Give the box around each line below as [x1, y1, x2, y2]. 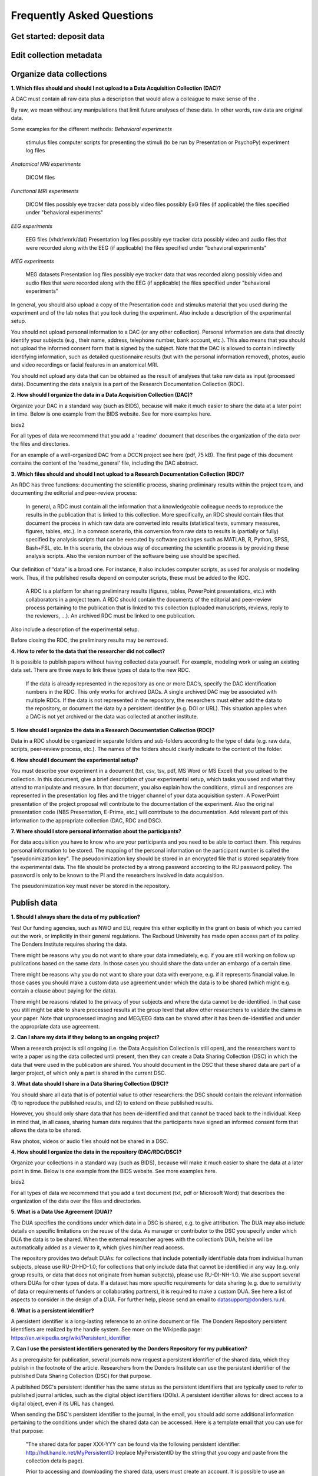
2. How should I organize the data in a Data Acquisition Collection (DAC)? [11, 391, 193, 399]
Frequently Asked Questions [11, 9, 154, 22]
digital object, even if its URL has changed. [11, 1400, 115, 1407]
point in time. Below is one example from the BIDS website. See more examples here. [11, 1167, 217, 1174]
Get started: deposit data [11, 31, 105, 41]
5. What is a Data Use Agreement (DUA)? [11, 1208, 112, 1216]
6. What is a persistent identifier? [11, 1307, 94, 1314]
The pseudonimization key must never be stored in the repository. [11, 883, 171, 890]
